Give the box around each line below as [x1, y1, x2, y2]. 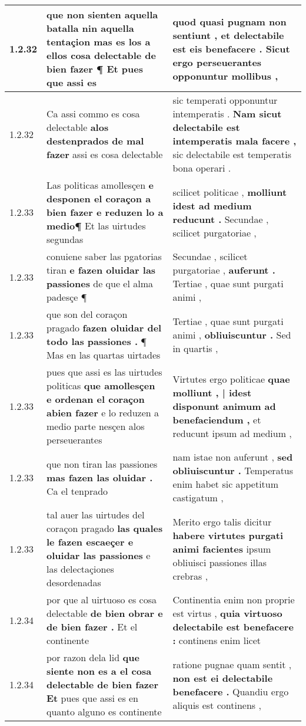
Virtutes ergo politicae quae [172, 372, 290, 386]
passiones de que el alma [46, 277, 154, 290]
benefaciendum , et [172, 412, 261, 426]
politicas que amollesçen [46, 379, 155, 392]
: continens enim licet [172, 633, 261, 647]
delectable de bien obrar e [46, 606, 163, 620]
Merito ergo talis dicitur [172, 514, 272, 528]
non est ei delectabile [172, 671, 273, 685]
